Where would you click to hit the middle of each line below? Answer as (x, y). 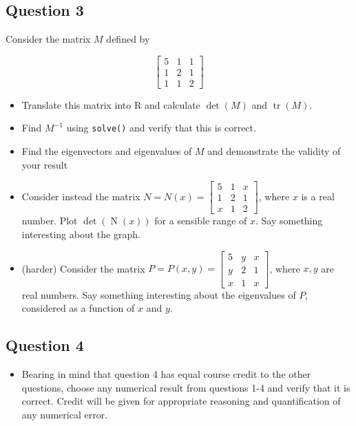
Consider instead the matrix (81, 196)
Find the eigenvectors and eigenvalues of (107, 151)
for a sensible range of (201, 221)
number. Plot (50, 221)
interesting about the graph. (81, 234)
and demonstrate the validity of (274, 151)
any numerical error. (65, 414)
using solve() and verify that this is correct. (161, 128)
